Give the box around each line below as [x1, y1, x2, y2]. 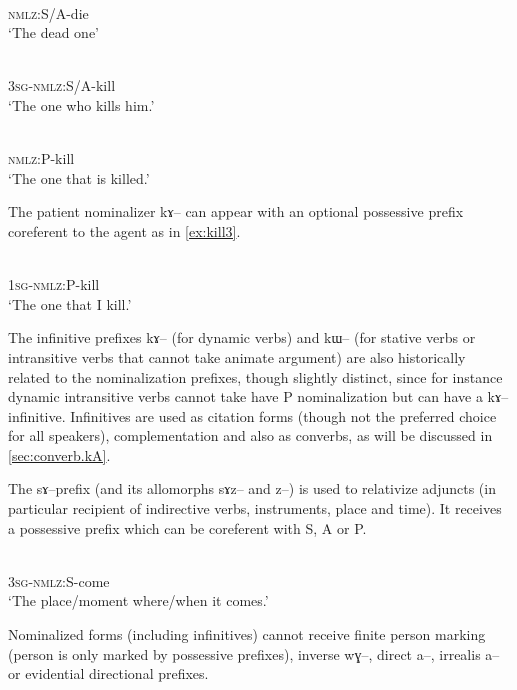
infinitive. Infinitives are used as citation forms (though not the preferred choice [8, 405, 497, 426]
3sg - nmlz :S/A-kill [8, 75, 116, 96]
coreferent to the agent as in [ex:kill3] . [8, 220, 241, 241]
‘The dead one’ [8, 22, 99, 43]
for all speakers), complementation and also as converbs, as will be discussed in [8, 425, 493, 446]
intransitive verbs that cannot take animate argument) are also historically [8, 346, 466, 367]
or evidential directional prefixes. [8, 663, 209, 684]
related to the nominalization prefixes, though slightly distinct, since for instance [8, 366, 503, 387]
